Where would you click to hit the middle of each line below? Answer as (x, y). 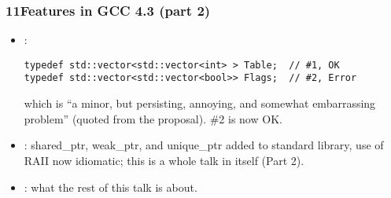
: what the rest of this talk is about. (111, 187)
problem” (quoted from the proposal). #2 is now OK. (153, 118)
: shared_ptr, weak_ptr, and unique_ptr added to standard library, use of (204, 145)
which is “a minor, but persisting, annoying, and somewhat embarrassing (200, 103)
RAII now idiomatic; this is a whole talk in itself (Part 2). (164, 160)
